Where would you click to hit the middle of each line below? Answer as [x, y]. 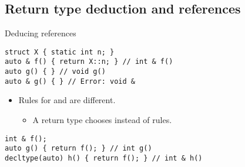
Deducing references [41, 33]
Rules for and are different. [67, 100]
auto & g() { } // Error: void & [70, 81]
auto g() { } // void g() [55, 72]
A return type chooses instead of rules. [102, 120]
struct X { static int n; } [60, 52]
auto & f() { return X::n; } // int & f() [89, 62]
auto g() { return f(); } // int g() [78, 149]
